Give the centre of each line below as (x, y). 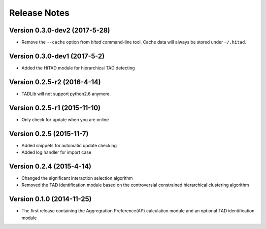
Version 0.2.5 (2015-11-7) (49, 134)
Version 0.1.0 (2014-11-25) (50, 199)
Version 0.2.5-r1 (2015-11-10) (55, 108)
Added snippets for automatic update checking (69, 145)
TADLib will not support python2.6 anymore (66, 94)
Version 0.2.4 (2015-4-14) (50, 166)
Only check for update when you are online (65, 119)
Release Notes (39, 13)
